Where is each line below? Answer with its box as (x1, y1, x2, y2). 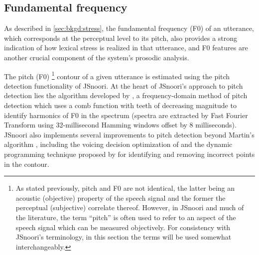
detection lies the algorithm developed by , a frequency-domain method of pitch (4, 90, 248, 101)
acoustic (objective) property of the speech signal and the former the (15, 192, 226, 203)
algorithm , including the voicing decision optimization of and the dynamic (4, 139, 233, 149)
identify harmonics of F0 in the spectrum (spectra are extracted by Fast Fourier (4, 110, 248, 120)
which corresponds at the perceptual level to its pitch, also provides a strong (4, 32, 238, 43)
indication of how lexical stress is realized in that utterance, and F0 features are (4, 42, 248, 53)
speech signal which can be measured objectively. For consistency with (15, 222, 231, 232)
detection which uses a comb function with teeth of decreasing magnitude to (4, 100, 237, 111)
